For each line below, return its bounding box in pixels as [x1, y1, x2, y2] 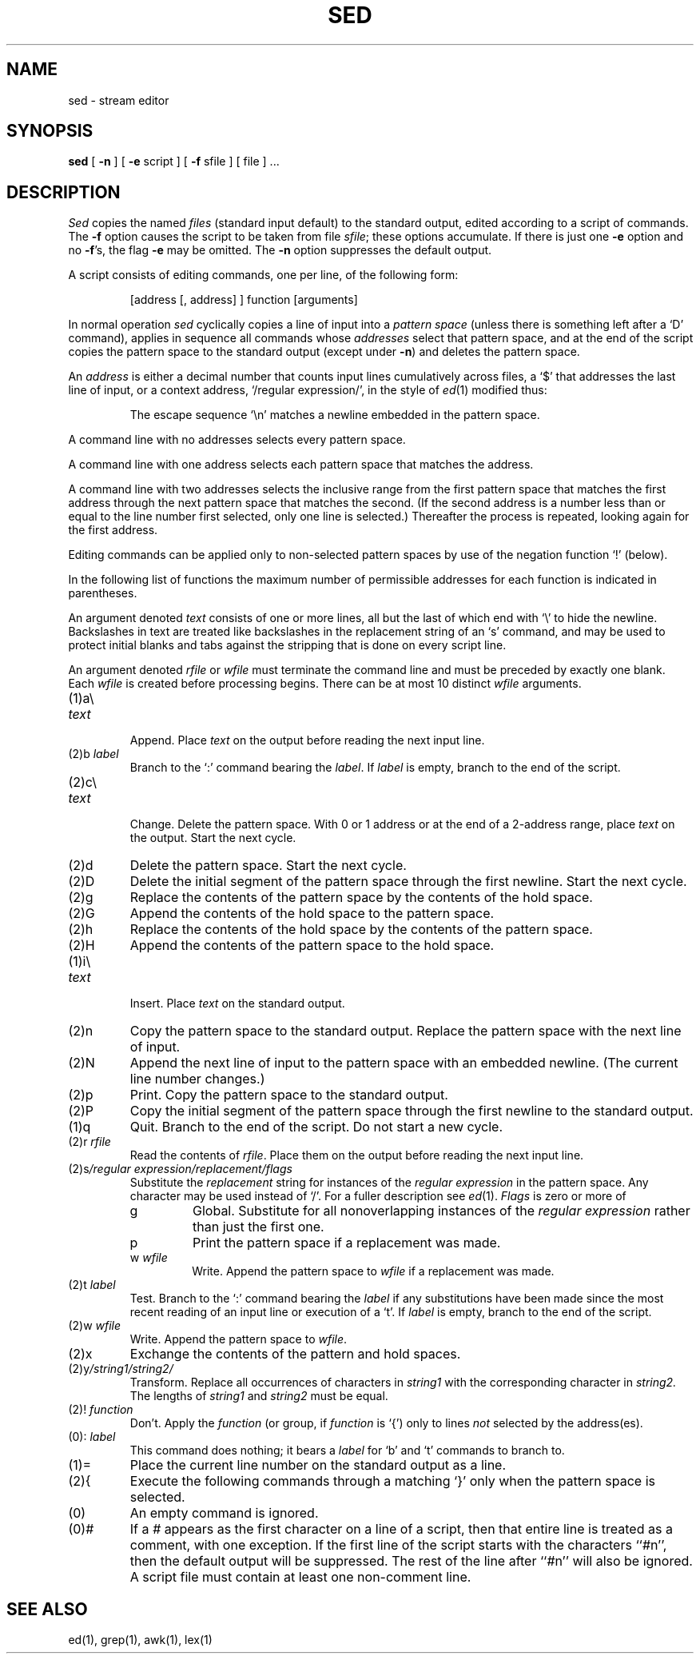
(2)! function [68, 1403, 133, 1417]
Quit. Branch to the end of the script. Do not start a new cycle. [129, 1119, 503, 1135]
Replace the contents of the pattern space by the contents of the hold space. [129, 889, 593, 906]
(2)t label [68, 1278, 116, 1292]
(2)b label [68, 747, 119, 761]
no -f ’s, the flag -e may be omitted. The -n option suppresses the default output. [68, 243, 492, 257]
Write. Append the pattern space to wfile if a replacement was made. [192, 1264, 555, 1279]
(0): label [68, 1430, 116, 1444]
